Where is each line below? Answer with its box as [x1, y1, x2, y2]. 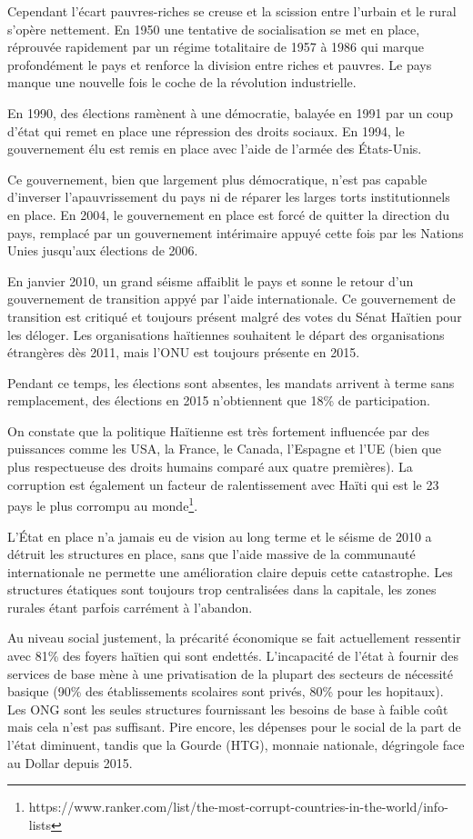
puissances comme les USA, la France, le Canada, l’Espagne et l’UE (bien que [7, 439, 441, 458]
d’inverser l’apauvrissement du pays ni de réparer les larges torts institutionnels [7, 187, 450, 206]
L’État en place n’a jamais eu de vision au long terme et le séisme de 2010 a [7, 526, 432, 545]
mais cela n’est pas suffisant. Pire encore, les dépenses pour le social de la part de [7, 717, 461, 736]
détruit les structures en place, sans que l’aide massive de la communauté [7, 544, 416, 564]
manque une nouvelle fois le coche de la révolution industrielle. [7, 73, 357, 92]
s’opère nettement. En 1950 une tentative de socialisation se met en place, [7, 19, 420, 38]
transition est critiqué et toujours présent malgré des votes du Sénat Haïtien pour [7, 306, 462, 325]
